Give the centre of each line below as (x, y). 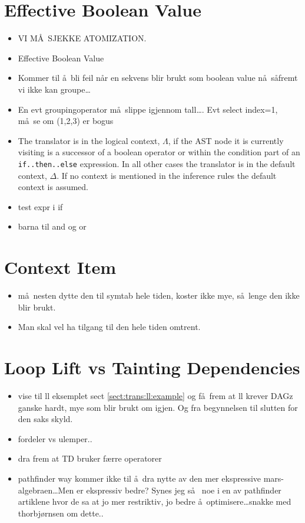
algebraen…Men (46, 490)
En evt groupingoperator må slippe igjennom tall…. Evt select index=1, (148, 109)
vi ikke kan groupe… (54, 89)
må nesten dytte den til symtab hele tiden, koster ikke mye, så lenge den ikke (159, 295)
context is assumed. (53, 187)
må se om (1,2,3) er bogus (66, 121)
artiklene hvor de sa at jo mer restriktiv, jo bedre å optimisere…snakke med (155, 501)
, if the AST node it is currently (226, 140)
